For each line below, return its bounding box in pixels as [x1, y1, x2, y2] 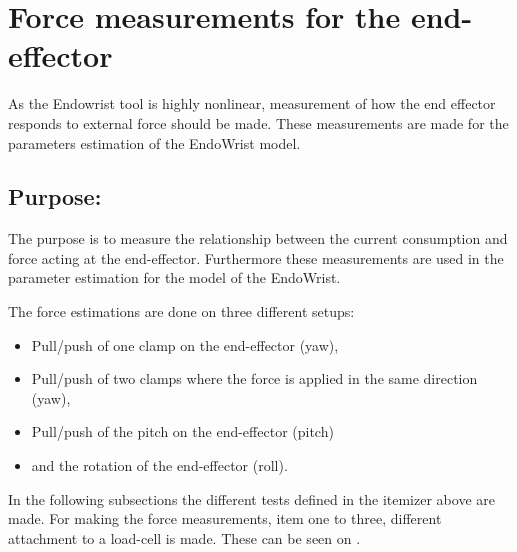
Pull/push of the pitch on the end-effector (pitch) [31, 421, 334, 442]
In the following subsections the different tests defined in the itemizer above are [8, 488, 495, 509]
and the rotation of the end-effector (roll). [31, 455, 288, 476]
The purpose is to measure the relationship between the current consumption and [8, 228, 508, 249]
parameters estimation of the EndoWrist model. [8, 132, 301, 153]
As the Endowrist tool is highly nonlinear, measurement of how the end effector [8, 93, 496, 114]
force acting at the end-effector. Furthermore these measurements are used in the [8, 247, 504, 268]
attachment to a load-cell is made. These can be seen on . [8, 527, 361, 548]
